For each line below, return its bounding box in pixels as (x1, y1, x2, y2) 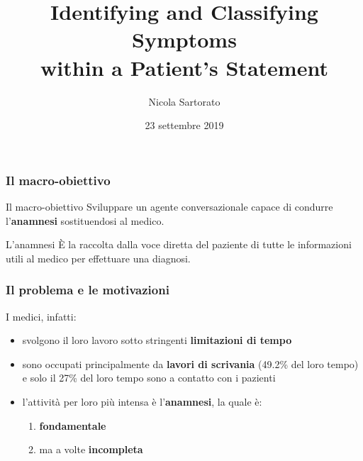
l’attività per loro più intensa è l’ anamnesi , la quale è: (22, 394, 262, 409)
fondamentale (39, 418, 106, 433)
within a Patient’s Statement (40, 52, 328, 82)
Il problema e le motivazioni (6, 281, 169, 299)
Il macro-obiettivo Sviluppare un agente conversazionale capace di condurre (6, 199, 333, 213)
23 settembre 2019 (145, 118, 224, 133)
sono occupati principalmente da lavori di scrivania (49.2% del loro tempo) (22, 356, 359, 371)
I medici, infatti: (6, 309, 77, 323)
